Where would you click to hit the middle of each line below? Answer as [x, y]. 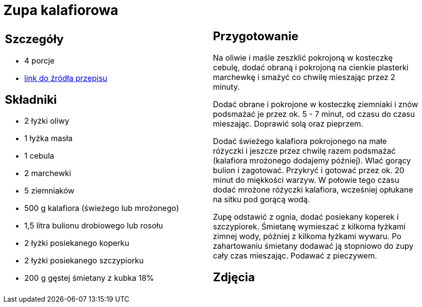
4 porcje [40, 60]
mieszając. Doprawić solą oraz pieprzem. [288, 123]
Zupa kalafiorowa [61, 10]
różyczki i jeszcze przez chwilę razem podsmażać [304, 151]
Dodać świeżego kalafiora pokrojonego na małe [300, 141]
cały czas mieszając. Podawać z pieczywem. [295, 255]
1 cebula [39, 156]
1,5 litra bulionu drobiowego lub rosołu [94, 226]
